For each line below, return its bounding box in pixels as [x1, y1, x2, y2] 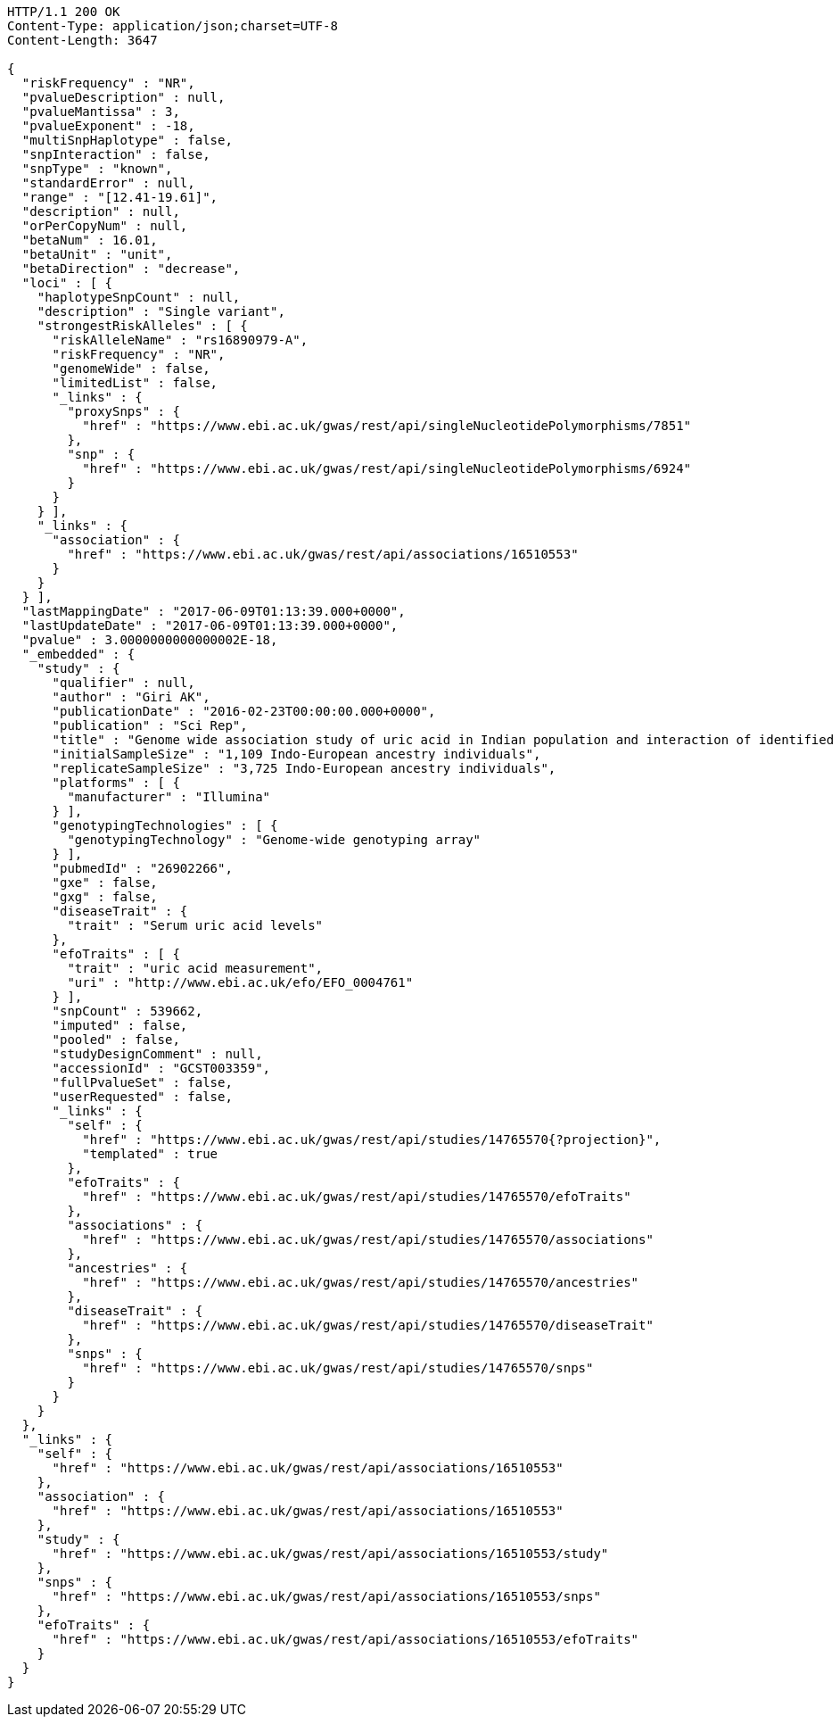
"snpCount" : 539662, [52, 1004, 203, 1018]
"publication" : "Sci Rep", [52, 718, 248, 733]
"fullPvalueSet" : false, [52, 1075, 233, 1090]
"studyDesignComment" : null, [52, 1047, 263, 1061]
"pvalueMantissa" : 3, [21, 104, 180, 119]
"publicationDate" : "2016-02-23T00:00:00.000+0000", [52, 704, 436, 718]
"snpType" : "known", [21, 162, 173, 176]
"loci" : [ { [21, 276, 113, 290]
